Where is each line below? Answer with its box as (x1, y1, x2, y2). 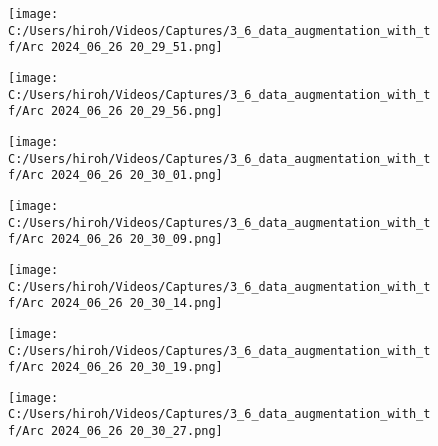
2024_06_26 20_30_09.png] (50, 232, 223, 247)
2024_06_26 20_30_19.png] (50, 360, 223, 375)
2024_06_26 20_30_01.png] (50, 168, 223, 183)
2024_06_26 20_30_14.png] (50, 296, 223, 311)
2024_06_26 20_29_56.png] (50, 104, 223, 119)
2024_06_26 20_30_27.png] (50, 424, 223, 439)
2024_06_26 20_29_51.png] (50, 40, 223, 55)
